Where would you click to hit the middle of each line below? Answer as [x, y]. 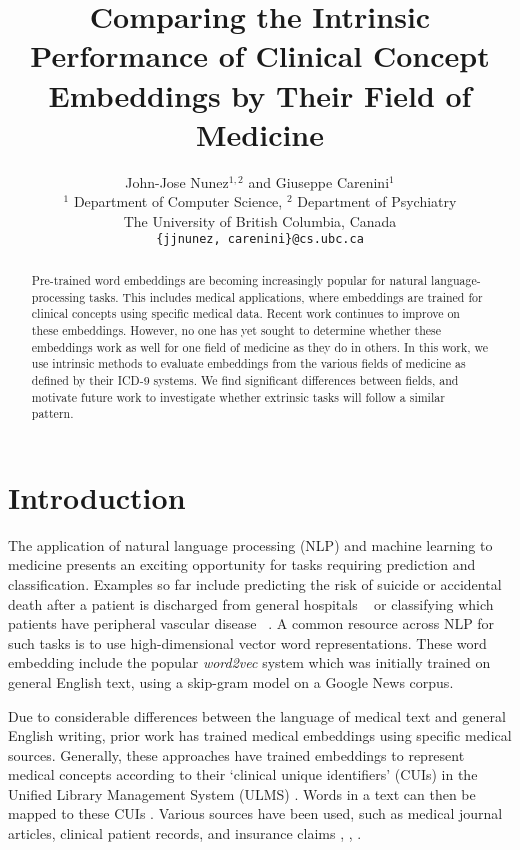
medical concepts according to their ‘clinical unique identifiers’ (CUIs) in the [243, 774]
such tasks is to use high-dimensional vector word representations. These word [247, 642]
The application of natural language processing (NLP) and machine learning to [250, 544]
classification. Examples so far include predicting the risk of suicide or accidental [255, 583]
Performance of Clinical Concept [260, 55]
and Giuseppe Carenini [319, 181]
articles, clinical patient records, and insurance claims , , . [185, 833]
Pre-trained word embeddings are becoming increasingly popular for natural [229, 279]
